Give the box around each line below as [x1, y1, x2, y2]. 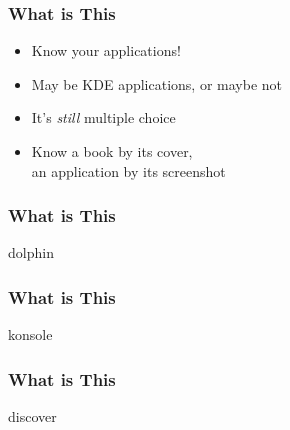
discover [8, 406, 57, 427]
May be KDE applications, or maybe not [31, 73, 282, 94]
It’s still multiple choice [31, 107, 176, 128]
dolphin [8, 242, 54, 263]
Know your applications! [31, 40, 181, 61]
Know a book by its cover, [31, 141, 193, 161]
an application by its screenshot [31, 160, 226, 181]
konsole [8, 324, 53, 345]
